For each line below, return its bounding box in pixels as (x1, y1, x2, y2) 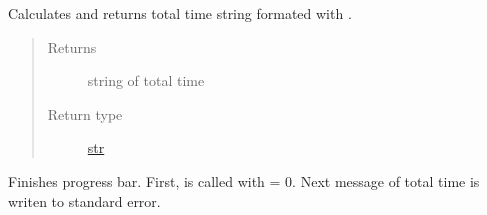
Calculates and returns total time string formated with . (8, 3, 352, 23)
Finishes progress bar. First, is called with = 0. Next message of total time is (8, 170, 480, 191)
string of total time (87, 70, 205, 91)
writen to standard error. (8, 190, 161, 211)
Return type (47, 103, 123, 124)
